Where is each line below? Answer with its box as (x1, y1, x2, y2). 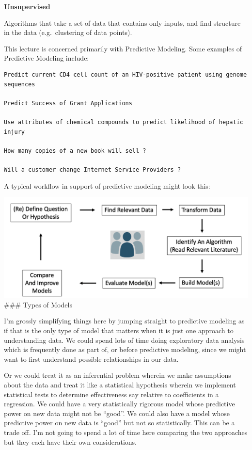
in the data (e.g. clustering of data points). (4, 27, 132, 37)
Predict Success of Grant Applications (4, 99, 132, 107)
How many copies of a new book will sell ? (4, 147, 146, 154)
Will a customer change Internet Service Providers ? (4, 166, 181, 173)
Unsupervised (4, 1, 50, 11)
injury (4, 128, 25, 135)
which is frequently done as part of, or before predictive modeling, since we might (4, 344, 246, 354)
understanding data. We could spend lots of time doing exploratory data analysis (4, 335, 245, 345)
